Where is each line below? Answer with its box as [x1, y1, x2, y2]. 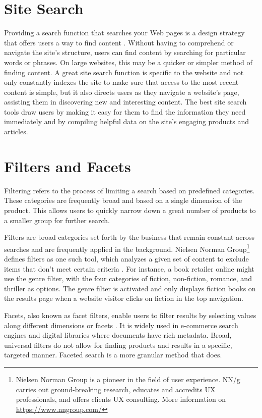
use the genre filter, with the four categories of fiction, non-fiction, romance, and [4, 273, 252, 284]
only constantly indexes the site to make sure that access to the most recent [4, 77, 239, 87]
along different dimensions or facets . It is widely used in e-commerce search [4, 320, 238, 330]
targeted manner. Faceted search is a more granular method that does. [4, 349, 222, 360]
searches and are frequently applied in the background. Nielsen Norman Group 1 [4, 242, 250, 254]
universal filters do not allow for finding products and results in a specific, [4, 339, 232, 350]
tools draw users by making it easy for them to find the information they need [4, 106, 246, 117]
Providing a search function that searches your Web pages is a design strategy [4, 27, 245, 38]
